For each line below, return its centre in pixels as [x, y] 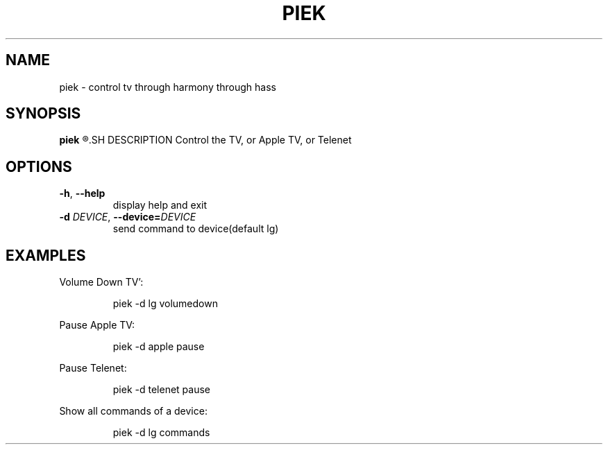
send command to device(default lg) [196, 229]
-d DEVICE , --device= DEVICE [128, 217]
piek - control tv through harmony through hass [168, 87]
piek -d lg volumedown [165, 304]
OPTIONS [39, 166]
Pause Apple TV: [97, 325]
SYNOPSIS [43, 114]
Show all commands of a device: [133, 411]
